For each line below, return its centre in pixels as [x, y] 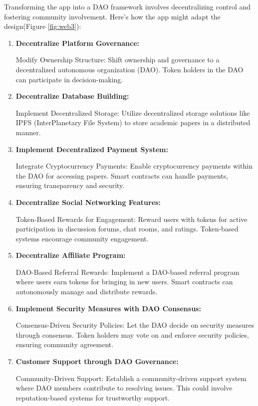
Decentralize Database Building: [72, 96]
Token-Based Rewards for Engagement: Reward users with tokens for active [131, 219]
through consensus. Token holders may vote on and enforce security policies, [132, 334]
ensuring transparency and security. [70, 185]
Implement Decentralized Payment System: [92, 149]
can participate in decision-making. [69, 79]
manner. [28, 132]
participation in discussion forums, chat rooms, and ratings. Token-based [127, 229]
